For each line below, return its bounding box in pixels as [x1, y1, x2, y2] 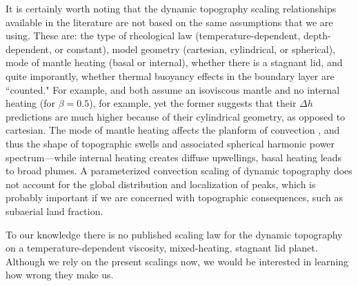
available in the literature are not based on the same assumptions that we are [6, 14, 333, 29]
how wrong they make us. [6, 267, 114, 282]
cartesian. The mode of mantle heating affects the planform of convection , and [6, 123, 340, 137]
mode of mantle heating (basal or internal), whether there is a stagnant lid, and [6, 55, 343, 70]
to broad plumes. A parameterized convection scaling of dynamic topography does [6, 163, 352, 178]
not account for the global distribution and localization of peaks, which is [6, 176, 316, 191]
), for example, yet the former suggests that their [89, 96, 297, 110]
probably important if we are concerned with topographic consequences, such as [6, 190, 343, 205]
